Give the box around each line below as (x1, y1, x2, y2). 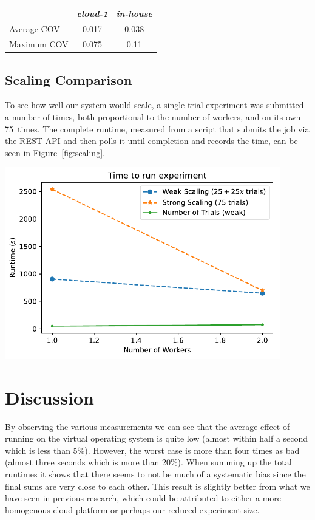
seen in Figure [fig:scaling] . (5, 146, 105, 159)
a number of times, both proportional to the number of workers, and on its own (5, 111, 301, 123)
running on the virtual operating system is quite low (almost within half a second (5, 432, 308, 445)
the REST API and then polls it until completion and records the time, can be (5, 134, 298, 147)
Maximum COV (9, 38, 69, 50)
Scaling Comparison (5, 70, 132, 89)
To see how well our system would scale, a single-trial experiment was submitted (5, 98, 304, 111)
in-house (116, 7, 152, 19)
